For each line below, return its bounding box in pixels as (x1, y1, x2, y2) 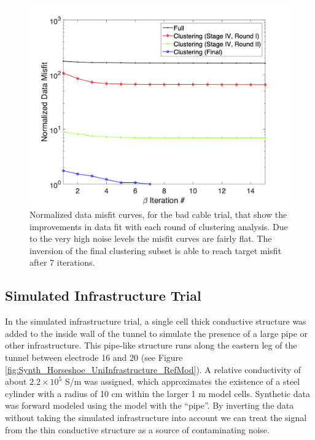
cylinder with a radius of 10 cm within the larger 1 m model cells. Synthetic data (5, 387, 310, 399)
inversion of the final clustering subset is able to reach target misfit (29, 244, 282, 257)
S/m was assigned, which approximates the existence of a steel (64, 375, 300, 388)
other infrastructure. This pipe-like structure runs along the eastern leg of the (5, 339, 297, 352)
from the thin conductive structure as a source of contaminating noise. (5, 423, 270, 436)
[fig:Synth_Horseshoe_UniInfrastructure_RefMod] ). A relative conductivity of (5, 363, 301, 376)
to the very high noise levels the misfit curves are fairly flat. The (29, 232, 272, 245)
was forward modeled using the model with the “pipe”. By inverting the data (5, 399, 294, 412)
